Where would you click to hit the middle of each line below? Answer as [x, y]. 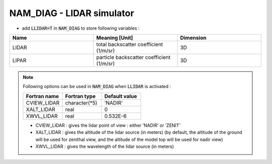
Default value [120, 96]
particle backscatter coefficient [133, 57]
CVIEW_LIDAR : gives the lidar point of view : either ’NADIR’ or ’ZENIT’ [108, 125]
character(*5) [81, 103]
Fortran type [80, 96]
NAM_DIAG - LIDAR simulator [72, 13]
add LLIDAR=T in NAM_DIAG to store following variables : [81, 28]
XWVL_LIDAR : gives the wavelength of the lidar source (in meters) [105, 146]
